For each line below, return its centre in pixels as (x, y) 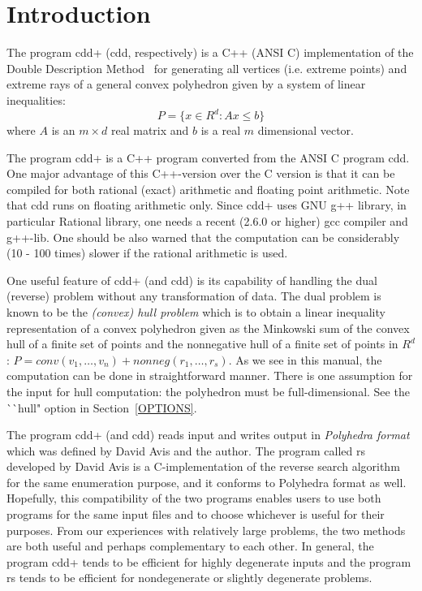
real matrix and (150, 130)
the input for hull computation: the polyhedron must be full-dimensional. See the (208, 391)
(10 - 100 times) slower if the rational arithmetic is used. (147, 253)
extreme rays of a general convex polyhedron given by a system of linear (186, 84)
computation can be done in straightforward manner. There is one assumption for (210, 375)
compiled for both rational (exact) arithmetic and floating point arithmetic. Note (208, 189)
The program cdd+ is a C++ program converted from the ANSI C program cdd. (208, 157)
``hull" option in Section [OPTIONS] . (102, 407)
